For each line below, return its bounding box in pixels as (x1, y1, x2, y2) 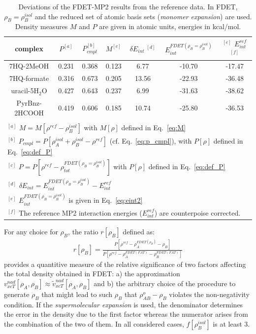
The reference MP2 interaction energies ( (19, 207, 142, 218)
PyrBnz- (16, 97, 42, 108)
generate (4, 289, 30, 299)
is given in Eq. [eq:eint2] (68, 195, 143, 205)
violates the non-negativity (169, 289, 250, 299)
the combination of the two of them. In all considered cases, (4, 318, 184, 329)
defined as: (123, 226, 155, 237)
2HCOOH (14, 107, 44, 117)
